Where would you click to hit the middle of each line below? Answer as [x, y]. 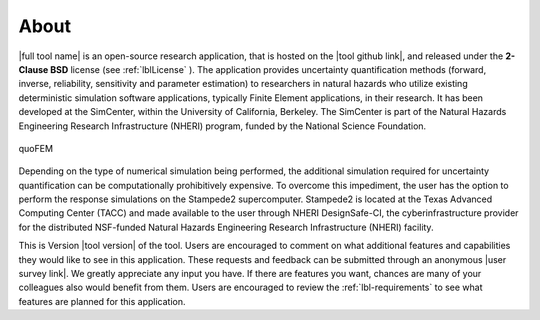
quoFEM [36, 148]
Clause [33, 69]
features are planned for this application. [102, 301]
